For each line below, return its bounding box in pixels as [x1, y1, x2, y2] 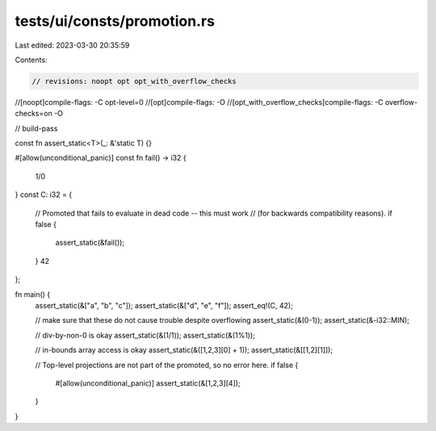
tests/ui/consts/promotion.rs [15, 12, 216, 30]
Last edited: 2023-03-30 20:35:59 [15, 40, 130, 50]
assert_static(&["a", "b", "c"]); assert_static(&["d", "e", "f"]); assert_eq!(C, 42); [35, 300, 294, 310]
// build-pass [15, 123, 58, 133]
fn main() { [15, 289, 51, 299]
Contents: [15, 55, 48, 65]
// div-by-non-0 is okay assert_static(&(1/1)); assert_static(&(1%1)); [35, 330, 256, 340]
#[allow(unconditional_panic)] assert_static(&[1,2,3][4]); [55, 378, 241, 387]
